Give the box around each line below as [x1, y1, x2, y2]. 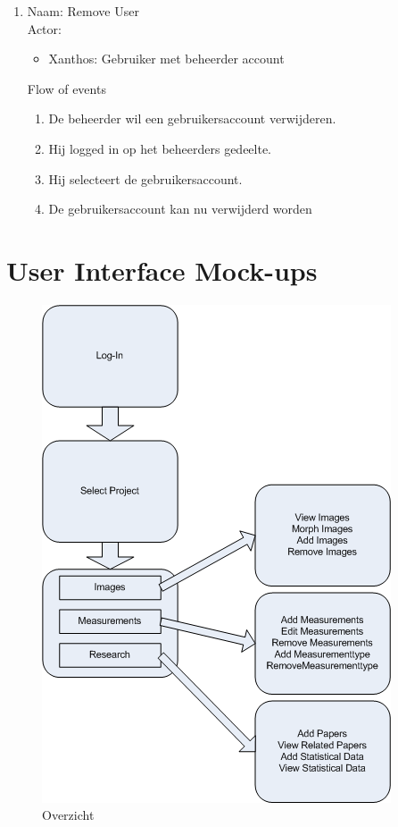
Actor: [27, 19, 62, 38]
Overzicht [42, 806, 95, 824]
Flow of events [27, 79, 106, 97]
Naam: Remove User [27, 2, 139, 20]
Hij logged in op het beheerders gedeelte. [48, 139, 272, 157]
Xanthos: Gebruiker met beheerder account [48, 49, 285, 68]
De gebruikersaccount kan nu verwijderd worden [48, 199, 312, 218]
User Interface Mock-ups [6, 251, 318, 288]
